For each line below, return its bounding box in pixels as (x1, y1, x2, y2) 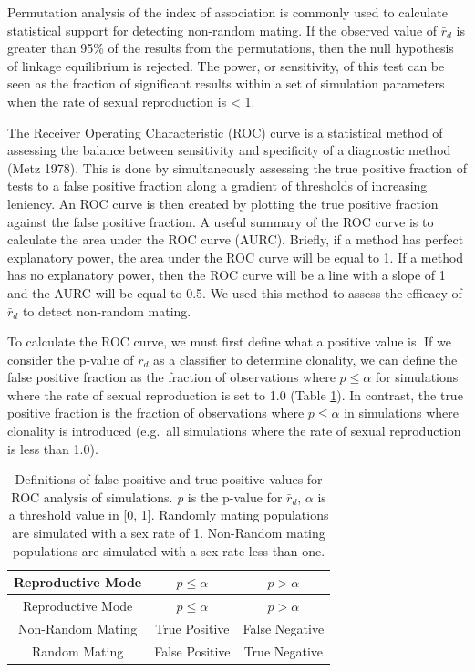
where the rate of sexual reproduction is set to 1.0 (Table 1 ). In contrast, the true (7, 385, 463, 404)
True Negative (243, 641, 324, 660)
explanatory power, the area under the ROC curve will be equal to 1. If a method (7, 247, 464, 266)
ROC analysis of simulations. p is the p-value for (11, 487, 283, 506)
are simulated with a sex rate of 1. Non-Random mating (12, 523, 325, 543)
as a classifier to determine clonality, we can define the (153, 349, 458, 368)
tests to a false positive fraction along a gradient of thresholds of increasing (7, 176, 428, 195)
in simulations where (344, 403, 459, 422)
